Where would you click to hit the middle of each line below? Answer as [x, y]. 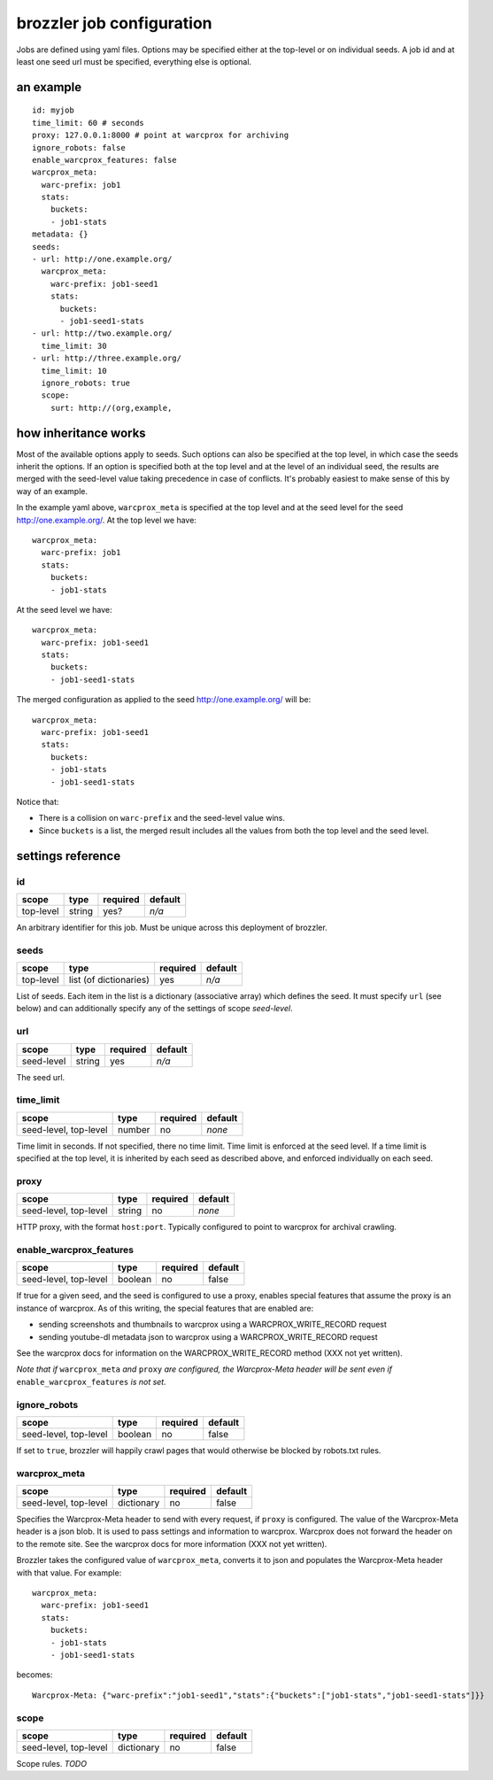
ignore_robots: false [79, 147]
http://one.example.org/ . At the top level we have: [106, 520]
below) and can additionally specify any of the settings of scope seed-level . [154, 1009]
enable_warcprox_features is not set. [92, 1381]
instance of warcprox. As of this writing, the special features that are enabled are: [165, 1308]
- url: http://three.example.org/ [107, 358]
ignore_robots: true [86, 383]
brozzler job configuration [114, 23]
